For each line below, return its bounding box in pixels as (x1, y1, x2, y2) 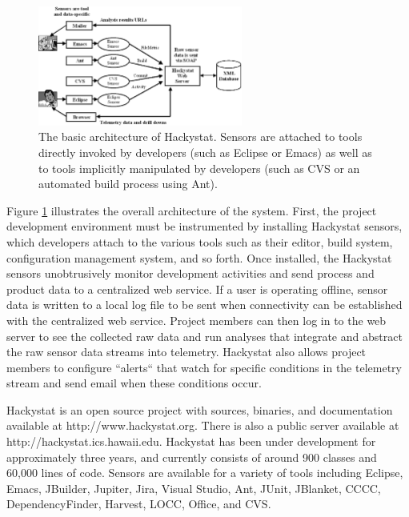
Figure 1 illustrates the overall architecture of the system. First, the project (6, 202, 377, 218)
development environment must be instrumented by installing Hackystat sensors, (6, 218, 403, 234)
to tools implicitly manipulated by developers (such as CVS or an (38, 159, 360, 176)
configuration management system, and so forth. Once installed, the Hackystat (6, 249, 392, 266)
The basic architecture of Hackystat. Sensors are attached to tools (38, 128, 363, 145)
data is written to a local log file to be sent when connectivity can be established (6, 296, 403, 313)
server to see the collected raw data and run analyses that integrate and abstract (6, 327, 403, 344)
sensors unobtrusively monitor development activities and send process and (6, 265, 375, 282)
